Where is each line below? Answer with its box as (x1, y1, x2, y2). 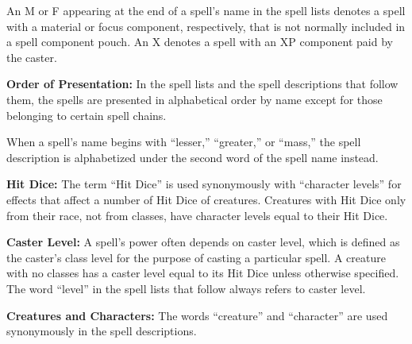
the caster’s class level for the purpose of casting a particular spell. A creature (6, 249, 386, 265)
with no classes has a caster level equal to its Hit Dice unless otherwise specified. (6, 265, 399, 281)
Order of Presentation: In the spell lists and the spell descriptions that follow (6, 75, 399, 92)
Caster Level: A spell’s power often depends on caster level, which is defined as (6, 234, 400, 250)
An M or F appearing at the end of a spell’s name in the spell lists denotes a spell (6, 2, 406, 18)
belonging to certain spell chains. (6, 106, 167, 123)
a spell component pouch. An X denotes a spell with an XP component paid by (6, 33, 393, 50)
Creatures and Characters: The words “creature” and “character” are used (6, 307, 388, 323)
